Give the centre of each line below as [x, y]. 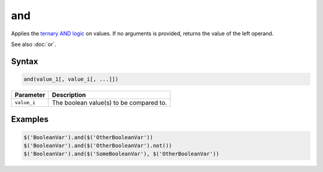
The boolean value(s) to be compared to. [109, 103]
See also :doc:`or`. [33, 44]
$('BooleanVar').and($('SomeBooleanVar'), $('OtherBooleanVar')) [121, 154]
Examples [30, 119]
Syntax [25, 61]
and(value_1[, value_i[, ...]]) [71, 79]
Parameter [30, 94]
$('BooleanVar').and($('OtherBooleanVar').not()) [98, 145]
